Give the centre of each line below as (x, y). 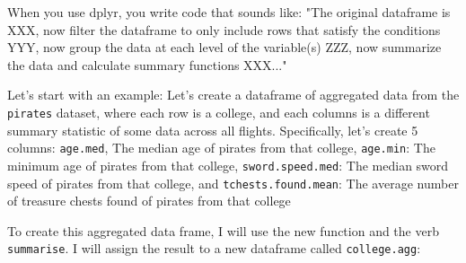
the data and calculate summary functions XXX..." (147, 64)
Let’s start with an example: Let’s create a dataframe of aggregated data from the (233, 95)
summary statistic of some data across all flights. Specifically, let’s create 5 (213, 130)
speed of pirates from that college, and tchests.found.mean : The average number (233, 183)
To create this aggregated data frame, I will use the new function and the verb (223, 230)
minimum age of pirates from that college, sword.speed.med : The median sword (228, 165)
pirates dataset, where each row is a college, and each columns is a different (219, 112)
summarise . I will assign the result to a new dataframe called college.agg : (214, 248)
